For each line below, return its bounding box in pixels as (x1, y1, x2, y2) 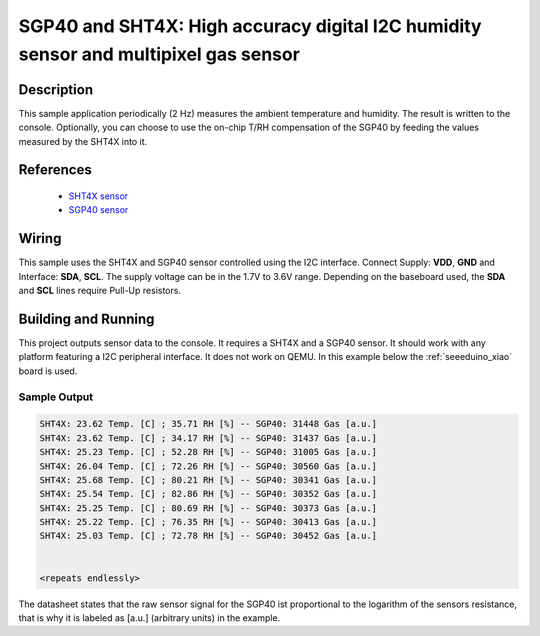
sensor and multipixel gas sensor (18, 43, 300, 65)
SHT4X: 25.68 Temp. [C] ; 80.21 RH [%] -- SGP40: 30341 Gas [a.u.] (39, 474, 378, 485)
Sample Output (18, 390, 94, 404)
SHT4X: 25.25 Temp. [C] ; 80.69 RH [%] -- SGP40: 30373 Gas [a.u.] (39, 502, 378, 514)
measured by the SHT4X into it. (18, 135, 148, 147)
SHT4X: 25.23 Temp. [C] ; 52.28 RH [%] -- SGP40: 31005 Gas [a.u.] (39, 446, 378, 458)
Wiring (18, 230, 62, 247)
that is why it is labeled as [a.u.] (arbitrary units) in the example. (18, 612, 281, 624)
